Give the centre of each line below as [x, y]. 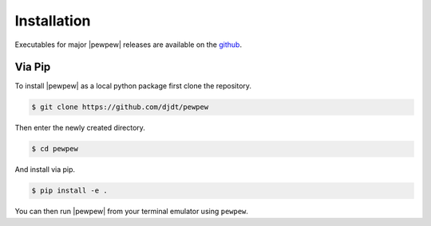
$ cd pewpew [55, 149]
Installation [53, 21]
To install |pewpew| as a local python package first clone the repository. [133, 86]
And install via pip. [45, 169]
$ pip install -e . [69, 191]
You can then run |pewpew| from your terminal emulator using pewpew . [132, 212]
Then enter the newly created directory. [80, 128]
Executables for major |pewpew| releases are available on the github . [129, 45]
